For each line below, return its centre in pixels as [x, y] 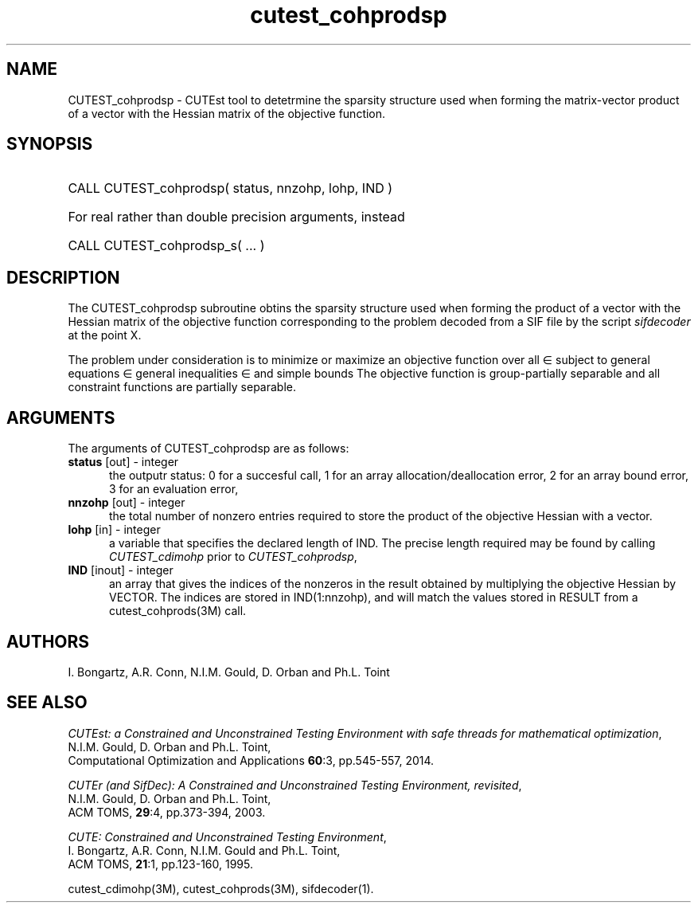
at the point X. [105, 335]
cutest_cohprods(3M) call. [178, 611]
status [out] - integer [123, 462]
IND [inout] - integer [121, 570]
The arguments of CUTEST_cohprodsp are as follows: [209, 449]
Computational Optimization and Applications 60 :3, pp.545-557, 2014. [251, 760]
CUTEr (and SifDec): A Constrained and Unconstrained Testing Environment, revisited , [295, 785]
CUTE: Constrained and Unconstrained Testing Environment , [227, 837]
